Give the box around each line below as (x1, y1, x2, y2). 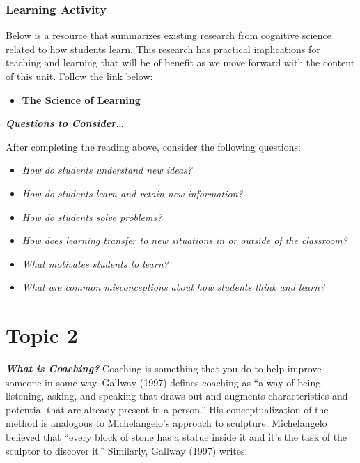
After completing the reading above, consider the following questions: (6, 139, 301, 153)
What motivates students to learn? (22, 256, 169, 271)
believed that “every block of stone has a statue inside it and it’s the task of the (6, 430, 347, 444)
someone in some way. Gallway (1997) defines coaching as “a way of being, (6, 374, 324, 389)
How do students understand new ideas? (22, 162, 192, 177)
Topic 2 (6, 321, 78, 349)
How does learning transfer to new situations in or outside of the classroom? (22, 233, 347, 248)
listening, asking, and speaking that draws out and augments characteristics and (6, 388, 348, 403)
